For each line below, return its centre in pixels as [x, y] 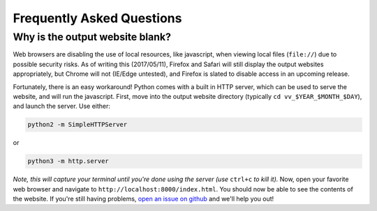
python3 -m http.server [68, 161]
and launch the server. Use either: [62, 106]
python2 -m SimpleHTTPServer [77, 125]
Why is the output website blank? [92, 37]
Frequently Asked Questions [97, 18]
